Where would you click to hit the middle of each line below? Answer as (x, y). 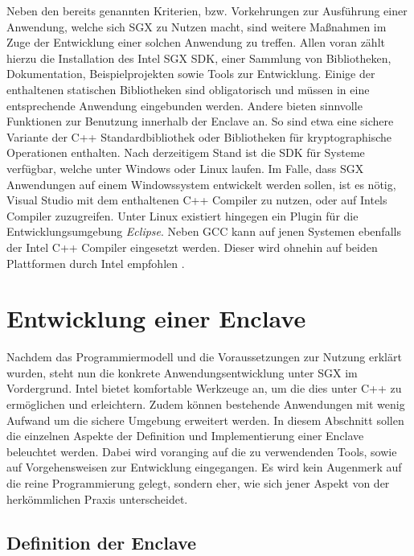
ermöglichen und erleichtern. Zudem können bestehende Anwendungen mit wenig (206, 404)
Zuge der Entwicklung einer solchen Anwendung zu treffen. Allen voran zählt (196, 42)
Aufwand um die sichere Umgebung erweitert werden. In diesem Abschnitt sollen (205, 420)
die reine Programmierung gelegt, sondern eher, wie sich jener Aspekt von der (198, 482)
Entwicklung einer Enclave (156, 318)
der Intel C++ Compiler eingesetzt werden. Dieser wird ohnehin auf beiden (192, 247)
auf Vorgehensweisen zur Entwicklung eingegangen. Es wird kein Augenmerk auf (204, 467)
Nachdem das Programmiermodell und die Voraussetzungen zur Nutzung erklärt (204, 357)
